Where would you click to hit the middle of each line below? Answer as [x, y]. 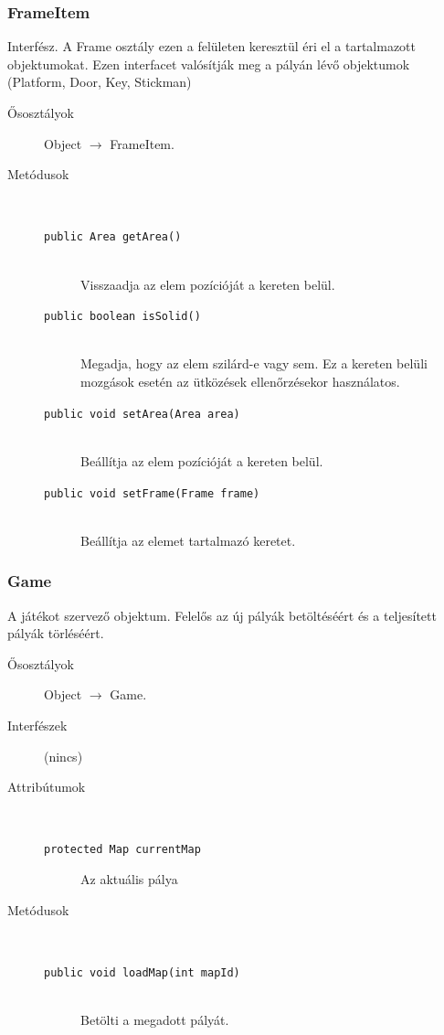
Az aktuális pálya [129, 878]
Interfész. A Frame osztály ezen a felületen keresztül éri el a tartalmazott [211, 46]
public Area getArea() [113, 237]
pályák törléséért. [56, 633]
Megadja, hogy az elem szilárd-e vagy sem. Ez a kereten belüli [254, 363]
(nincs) [63, 756]
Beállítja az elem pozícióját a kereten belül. [202, 460]
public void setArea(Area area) [142, 414]
